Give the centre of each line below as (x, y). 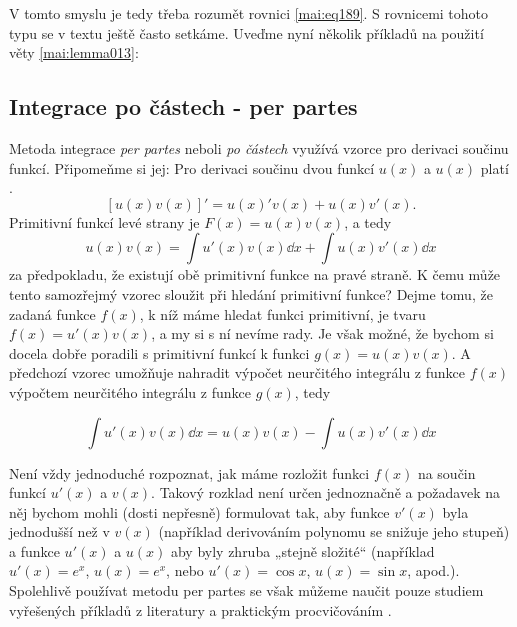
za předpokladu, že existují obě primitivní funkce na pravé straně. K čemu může (255, 274)
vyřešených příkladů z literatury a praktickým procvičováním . (200, 609)
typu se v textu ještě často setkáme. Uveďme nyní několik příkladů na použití (246, 32)
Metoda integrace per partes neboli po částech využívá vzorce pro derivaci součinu (259, 147)
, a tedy (368, 221)
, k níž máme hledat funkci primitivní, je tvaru (282, 313)
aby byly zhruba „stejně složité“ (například (302, 550)
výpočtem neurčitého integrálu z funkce (130, 391)
